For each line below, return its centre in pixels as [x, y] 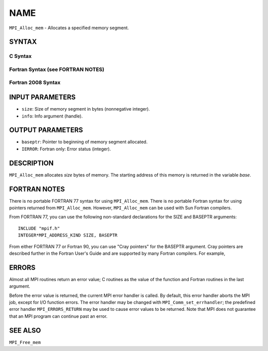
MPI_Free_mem [25, 342]
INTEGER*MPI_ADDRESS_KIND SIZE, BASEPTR [68, 235]
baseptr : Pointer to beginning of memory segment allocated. [85, 142]
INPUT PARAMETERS [42, 97]
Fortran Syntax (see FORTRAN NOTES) [57, 69]
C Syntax [20, 56]
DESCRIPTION [32, 163]
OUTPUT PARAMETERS [46, 130]
